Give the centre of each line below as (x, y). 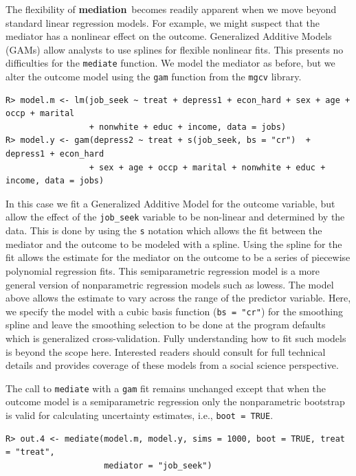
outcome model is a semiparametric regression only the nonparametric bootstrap (175, 401)
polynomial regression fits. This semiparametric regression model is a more (163, 270)
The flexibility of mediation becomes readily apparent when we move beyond (171, 9)
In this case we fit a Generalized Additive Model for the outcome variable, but (170, 203)
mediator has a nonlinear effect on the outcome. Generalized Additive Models (169, 36)
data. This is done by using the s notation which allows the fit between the (164, 230)
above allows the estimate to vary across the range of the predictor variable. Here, (178, 298)
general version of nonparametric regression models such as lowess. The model (170, 284)
